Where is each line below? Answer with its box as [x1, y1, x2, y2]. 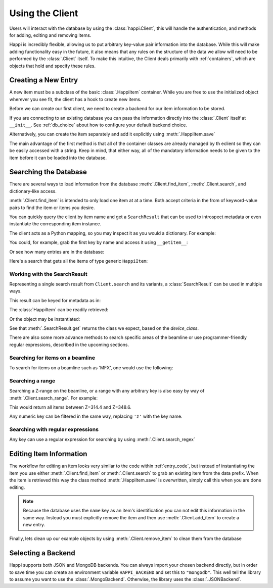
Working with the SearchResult [9, 270, 88, 277]
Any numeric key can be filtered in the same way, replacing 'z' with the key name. [9, 413, 183, 419]
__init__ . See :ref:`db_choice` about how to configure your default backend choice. [9, 122, 187, 128]
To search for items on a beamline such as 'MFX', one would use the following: [9, 364, 173, 371]
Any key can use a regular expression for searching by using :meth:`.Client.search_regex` [9, 436, 196, 443]
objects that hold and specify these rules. [9, 63, 96, 69]
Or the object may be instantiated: [9, 316, 80, 322]
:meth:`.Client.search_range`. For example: [9, 395, 98, 401]
